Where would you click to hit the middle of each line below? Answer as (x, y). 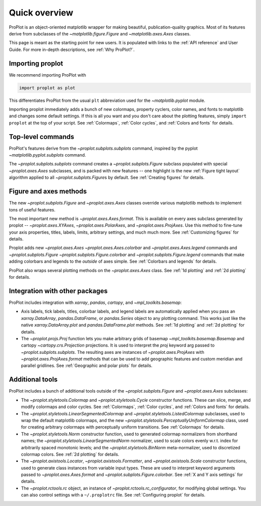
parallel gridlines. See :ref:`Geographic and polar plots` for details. (87, 365)
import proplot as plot (47, 88)
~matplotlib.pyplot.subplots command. (48, 155)
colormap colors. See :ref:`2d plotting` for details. (70, 454)
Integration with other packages (58, 291)
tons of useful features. (32, 210)
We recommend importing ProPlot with (48, 75)
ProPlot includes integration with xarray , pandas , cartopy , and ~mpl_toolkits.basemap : (95, 302)
